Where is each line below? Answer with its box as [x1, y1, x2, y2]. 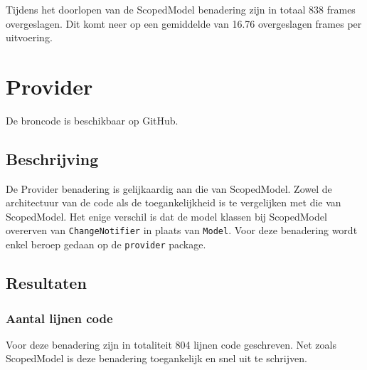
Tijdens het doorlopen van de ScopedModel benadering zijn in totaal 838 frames [6, 2, 356, 16]
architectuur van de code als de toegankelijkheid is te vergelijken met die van [6, 195, 341, 210]
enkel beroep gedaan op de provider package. [6, 237, 206, 252]
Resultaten [6, 272, 87, 294]
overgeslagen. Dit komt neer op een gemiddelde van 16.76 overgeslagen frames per [6, 16, 362, 31]
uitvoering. [6, 30, 53, 45]
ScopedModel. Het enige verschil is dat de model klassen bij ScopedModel [6, 208, 327, 223]
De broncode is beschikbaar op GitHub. [6, 112, 179, 127]
